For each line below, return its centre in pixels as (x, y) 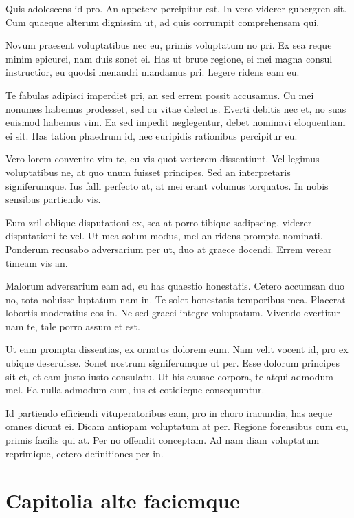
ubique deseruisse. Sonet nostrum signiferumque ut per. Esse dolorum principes (173, 363)
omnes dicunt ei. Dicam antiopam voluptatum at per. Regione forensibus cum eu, (177, 426)
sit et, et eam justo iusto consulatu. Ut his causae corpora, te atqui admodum (169, 376)
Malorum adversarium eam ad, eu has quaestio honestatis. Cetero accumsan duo (175, 286)
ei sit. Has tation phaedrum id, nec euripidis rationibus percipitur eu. (152, 135)
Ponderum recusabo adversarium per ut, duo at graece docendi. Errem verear (169, 249)
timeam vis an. (37, 262)
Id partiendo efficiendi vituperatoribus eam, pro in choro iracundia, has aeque (169, 412)
